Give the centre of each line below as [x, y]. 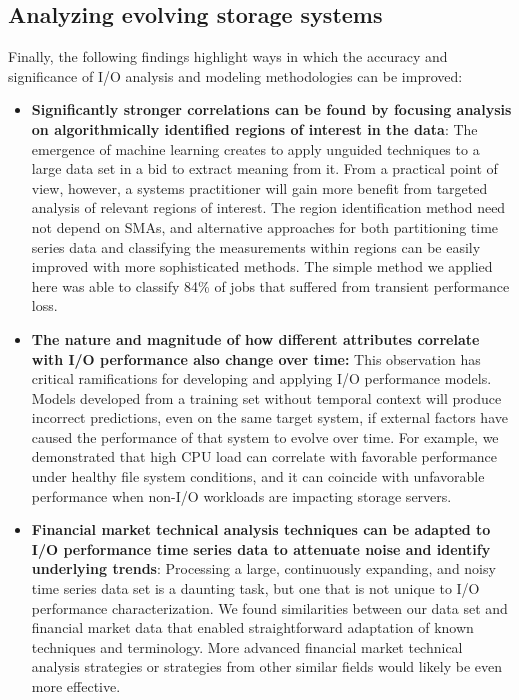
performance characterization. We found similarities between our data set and [269, 607]
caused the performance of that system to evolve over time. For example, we [265, 436]
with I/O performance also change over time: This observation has [256, 358]
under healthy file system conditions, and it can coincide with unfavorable [258, 476]
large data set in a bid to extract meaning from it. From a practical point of [264, 168]
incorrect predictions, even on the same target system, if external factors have [269, 417]
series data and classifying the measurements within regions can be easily [256, 246]
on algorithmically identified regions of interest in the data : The [254, 128]
